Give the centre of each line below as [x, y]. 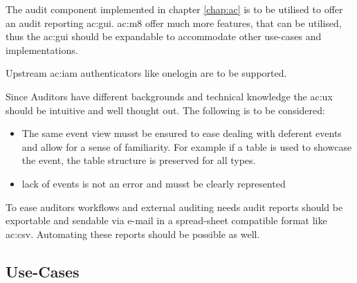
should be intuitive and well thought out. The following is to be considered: [165, 110]
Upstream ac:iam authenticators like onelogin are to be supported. [146, 73]
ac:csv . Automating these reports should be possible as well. [133, 234]
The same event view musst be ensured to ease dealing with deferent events [182, 133]
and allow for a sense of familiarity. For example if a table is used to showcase [187, 146]
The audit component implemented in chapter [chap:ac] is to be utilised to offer [174, 9]
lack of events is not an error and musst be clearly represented [154, 183]
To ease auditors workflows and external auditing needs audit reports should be [174, 207]
